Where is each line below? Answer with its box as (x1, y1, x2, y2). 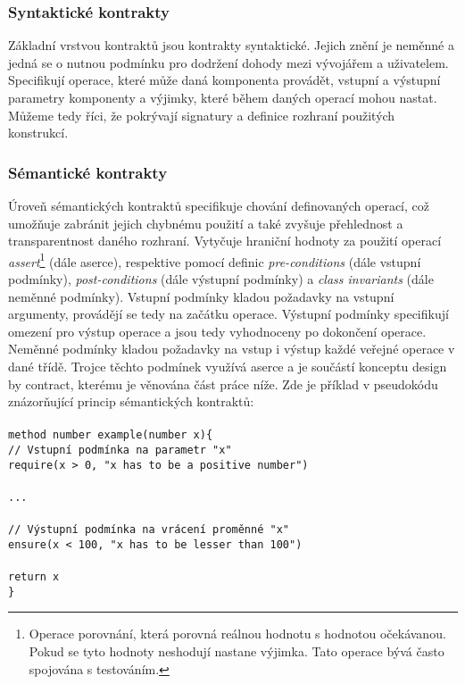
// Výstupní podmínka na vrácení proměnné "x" (8, 523, 289, 537)
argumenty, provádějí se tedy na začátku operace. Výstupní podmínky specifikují (8, 304, 449, 323)
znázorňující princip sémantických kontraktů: (8, 392, 254, 411)
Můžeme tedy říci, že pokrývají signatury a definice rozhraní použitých (8, 105, 395, 124)
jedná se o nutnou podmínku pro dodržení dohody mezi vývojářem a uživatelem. (8, 53, 449, 71)
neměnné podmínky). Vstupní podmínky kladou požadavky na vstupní (8, 287, 394, 305)
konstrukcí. (8, 123, 69, 142)
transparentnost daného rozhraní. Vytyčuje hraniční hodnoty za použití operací (8, 231, 442, 250)
